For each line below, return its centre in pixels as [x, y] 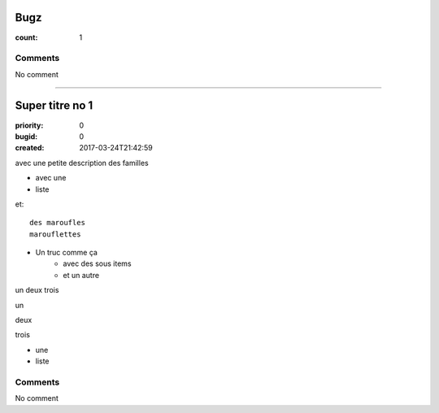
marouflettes [55, 234]
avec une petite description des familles [82, 163]
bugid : [26, 136]
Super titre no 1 [54, 106]
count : [26, 37]
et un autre [81, 275]
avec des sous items [97, 263]
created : [30, 148]
